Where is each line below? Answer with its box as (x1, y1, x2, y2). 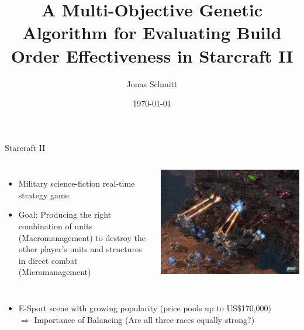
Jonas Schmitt (126, 77, 178, 90)
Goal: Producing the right (18, 208, 112, 221)
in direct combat (18, 254, 78, 266)
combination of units (18, 220, 92, 232)
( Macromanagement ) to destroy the (18, 231, 146, 243)
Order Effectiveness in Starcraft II (11, 43, 293, 67)
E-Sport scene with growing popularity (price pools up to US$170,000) (18, 302, 272, 314)
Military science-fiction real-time (18, 177, 135, 190)
